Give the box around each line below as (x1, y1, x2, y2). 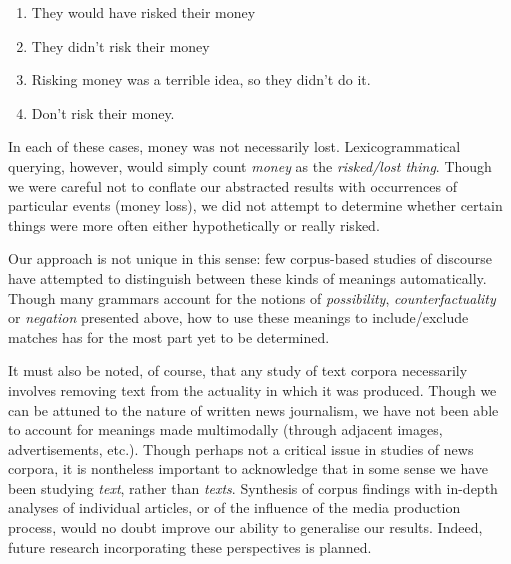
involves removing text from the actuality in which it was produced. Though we (8, 379, 497, 400)
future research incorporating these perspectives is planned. (8, 536, 372, 557)
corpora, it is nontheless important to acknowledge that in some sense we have (8, 458, 489, 479)
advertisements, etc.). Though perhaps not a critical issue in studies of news (8, 438, 474, 459)
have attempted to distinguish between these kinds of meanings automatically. (8, 267, 487, 288)
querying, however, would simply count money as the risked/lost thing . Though (8, 155, 492, 176)
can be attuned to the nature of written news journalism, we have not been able (8, 399, 499, 420)
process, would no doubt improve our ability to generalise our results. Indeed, (8, 517, 483, 538)
